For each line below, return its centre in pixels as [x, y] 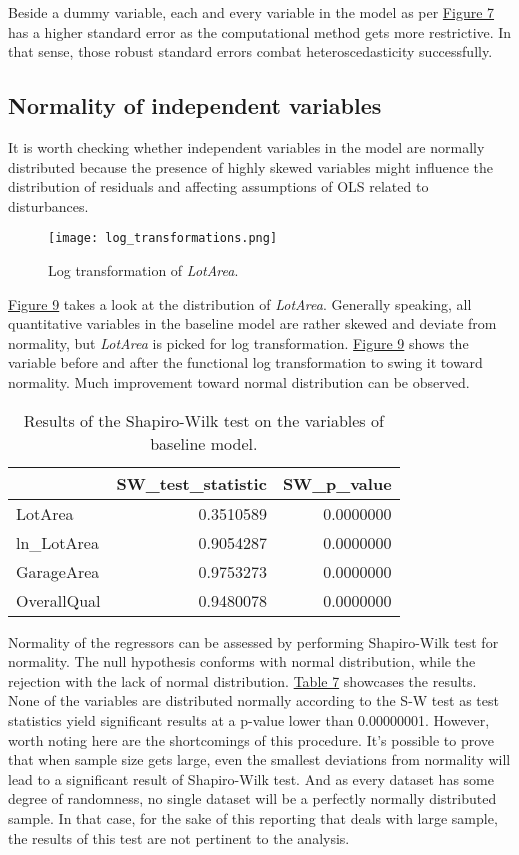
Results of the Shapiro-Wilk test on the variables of [203, 420]
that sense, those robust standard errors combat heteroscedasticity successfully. [250, 51]
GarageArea [58, 571]
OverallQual [58, 600]
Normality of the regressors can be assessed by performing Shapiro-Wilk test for [253, 641]
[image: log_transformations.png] [163, 238]
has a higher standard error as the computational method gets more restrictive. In [260, 31]
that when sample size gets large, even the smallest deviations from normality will [259, 759]
